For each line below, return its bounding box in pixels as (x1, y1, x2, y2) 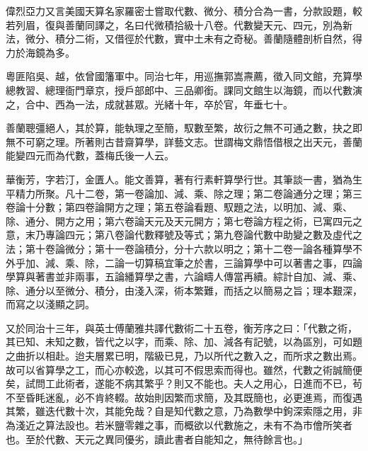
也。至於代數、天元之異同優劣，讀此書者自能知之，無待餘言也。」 (6, 431, 308, 446)
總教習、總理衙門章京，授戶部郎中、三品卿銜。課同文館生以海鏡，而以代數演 (6, 82, 362, 97)
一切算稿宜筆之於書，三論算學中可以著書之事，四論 (124, 255, 362, 270)
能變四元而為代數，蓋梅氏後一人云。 (6, 148, 174, 163)
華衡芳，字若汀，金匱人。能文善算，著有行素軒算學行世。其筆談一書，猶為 (6, 171, 352, 186)
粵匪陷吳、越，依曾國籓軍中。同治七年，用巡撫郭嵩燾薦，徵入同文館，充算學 (6, 69, 362, 84)
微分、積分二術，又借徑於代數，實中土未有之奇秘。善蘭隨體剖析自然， (25, 31, 352, 46)
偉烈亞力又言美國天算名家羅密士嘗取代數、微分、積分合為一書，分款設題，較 (6, 4, 362, 18)
